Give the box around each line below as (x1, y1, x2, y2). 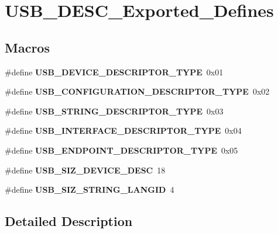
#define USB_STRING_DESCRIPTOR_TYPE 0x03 (5, 105, 224, 117)
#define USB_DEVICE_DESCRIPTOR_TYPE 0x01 (5, 65, 224, 78)
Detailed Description (5, 212, 133, 230)
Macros (5, 38, 50, 56)
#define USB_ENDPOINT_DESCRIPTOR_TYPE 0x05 (5, 144, 238, 156)
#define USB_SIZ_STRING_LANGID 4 (5, 183, 174, 196)
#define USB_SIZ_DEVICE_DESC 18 (5, 164, 166, 176)
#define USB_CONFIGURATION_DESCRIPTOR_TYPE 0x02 (5, 85, 270, 98)
